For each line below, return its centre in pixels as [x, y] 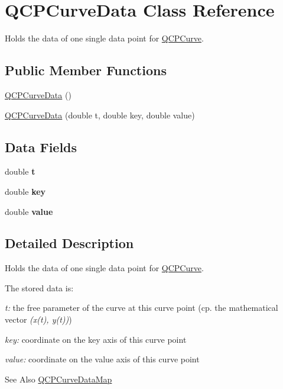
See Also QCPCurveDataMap [58, 379]
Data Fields [41, 147]
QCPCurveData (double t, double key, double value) [100, 115]
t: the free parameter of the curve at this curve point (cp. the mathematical [141, 308]
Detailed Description [69, 243]
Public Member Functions [86, 70]
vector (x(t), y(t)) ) [38, 319]
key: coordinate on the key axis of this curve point [96, 339]
